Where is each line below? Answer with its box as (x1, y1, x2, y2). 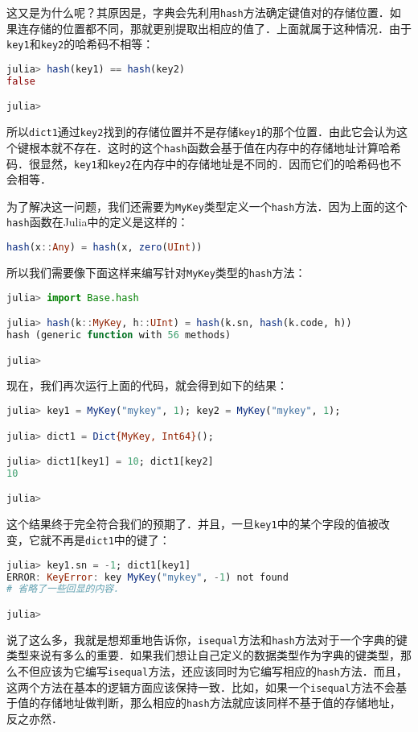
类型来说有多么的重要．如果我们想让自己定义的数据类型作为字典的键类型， (6, 647, 400, 664)
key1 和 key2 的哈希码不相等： (6, 35, 154, 52)
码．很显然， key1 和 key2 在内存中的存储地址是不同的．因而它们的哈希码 (6, 155, 379, 172)
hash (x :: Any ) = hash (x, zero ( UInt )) (6, 242, 203, 254)
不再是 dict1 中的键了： (51, 531, 170, 548)
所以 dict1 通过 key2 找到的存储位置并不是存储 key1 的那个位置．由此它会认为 (6, 123, 397, 140)
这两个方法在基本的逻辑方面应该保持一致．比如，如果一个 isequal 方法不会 (6, 678, 396, 695)
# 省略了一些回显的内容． (6, 583, 124, 595)
